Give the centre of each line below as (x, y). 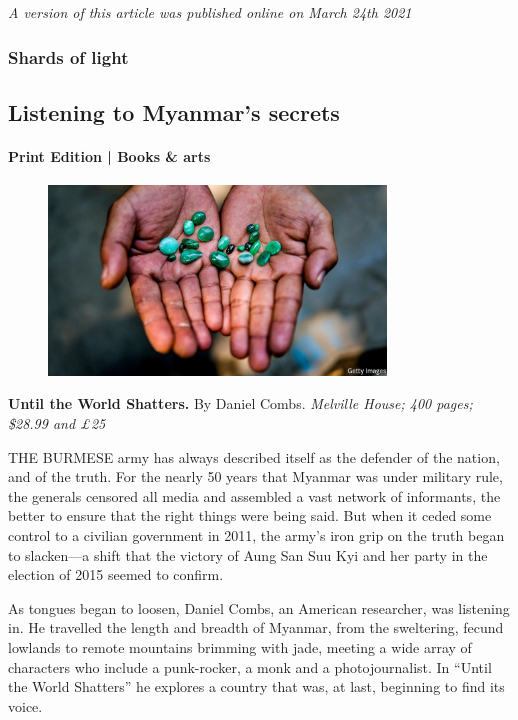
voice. (25, 705)
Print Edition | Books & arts (109, 155)
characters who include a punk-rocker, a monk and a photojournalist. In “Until (250, 666)
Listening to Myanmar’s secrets (174, 111)
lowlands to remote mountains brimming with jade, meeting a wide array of (240, 646)
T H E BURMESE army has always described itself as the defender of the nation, (254, 456)
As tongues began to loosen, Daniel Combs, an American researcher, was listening (259, 607)
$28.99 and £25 (57, 422)
